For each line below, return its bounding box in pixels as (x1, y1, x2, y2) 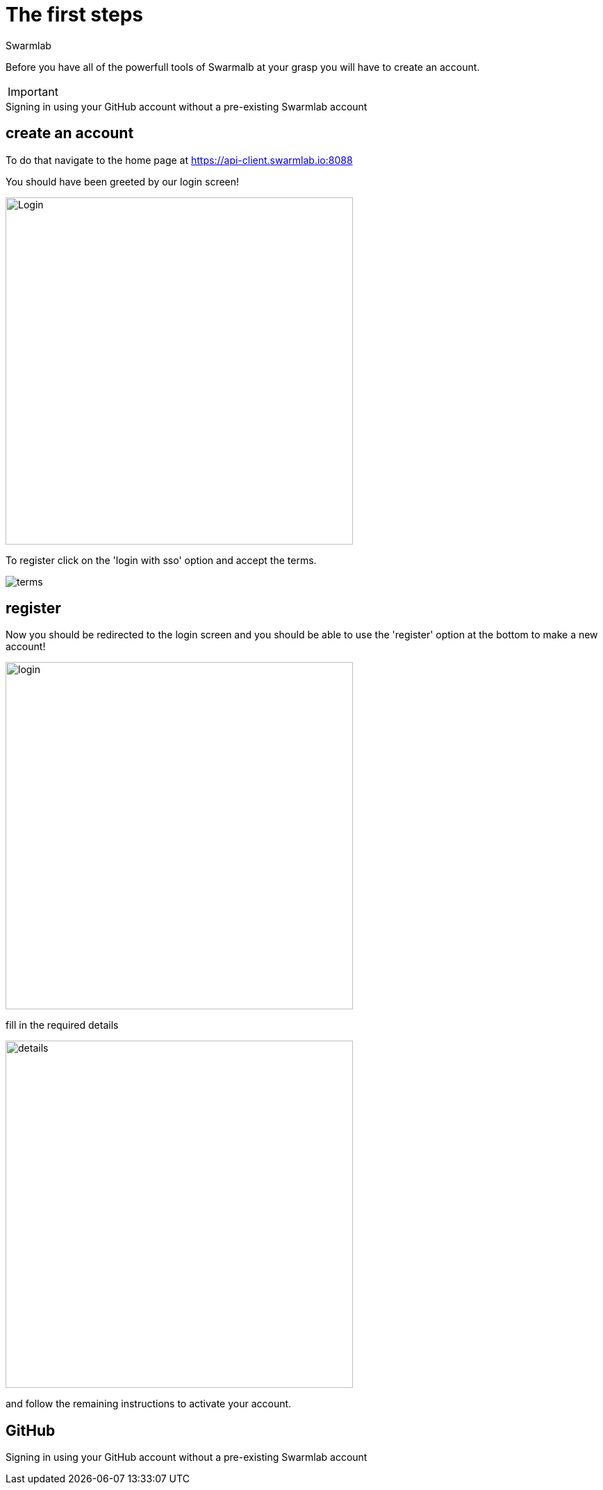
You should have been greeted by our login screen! (6, 175, 240, 188)
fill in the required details (6, 1019, 119, 1032)
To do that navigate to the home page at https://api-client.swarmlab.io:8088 (6, 154, 353, 166)
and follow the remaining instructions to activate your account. (6, 1398, 292, 1410)
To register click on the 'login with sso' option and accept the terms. (6, 554, 317, 566)
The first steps (6, 3, 144, 26)
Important (8, 84, 58, 99)
